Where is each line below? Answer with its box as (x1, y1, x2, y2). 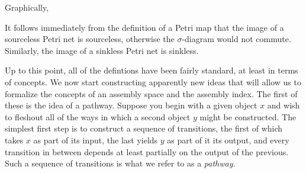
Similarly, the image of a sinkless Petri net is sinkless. (5, 44, 199, 56)
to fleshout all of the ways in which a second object (5, 110, 191, 123)
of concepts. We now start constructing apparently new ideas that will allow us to (5, 75, 301, 88)
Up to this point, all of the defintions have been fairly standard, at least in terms (5, 64, 298, 76)
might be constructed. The (199, 110, 297, 123)
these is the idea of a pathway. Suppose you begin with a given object (5, 99, 257, 111)
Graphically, (5, 1, 49, 13)
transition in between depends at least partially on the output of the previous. (5, 145, 289, 158)
